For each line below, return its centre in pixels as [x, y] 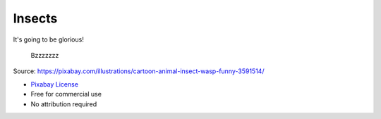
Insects [35, 18]
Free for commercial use [66, 94]
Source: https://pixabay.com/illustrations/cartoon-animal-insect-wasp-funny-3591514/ [139, 71]
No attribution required [64, 104]
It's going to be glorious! [48, 39]
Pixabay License [55, 84]
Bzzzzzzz [45, 55]
